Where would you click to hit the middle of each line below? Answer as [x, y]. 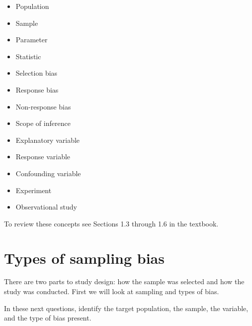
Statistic [28, 56]
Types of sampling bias [84, 258]
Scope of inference [43, 123]
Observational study [46, 207]
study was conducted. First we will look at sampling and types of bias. [112, 291]
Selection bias [37, 73]
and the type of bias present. [48, 318]
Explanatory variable [48, 140]
